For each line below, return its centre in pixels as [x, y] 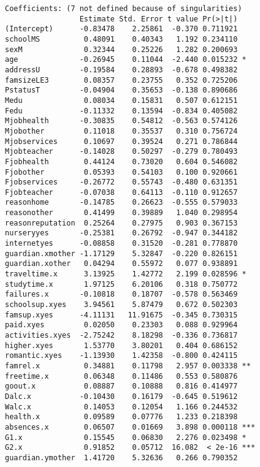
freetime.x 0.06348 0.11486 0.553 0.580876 [121, 376]
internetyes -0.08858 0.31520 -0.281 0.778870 [121, 244]
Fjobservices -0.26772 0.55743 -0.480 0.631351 [121, 182]
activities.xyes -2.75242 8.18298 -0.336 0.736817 [121, 335]
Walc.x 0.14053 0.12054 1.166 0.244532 [121, 407]
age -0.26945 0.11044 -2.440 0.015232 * [126, 60]
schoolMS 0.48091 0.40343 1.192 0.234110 [121, 39]
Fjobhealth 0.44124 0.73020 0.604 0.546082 [121, 161]
